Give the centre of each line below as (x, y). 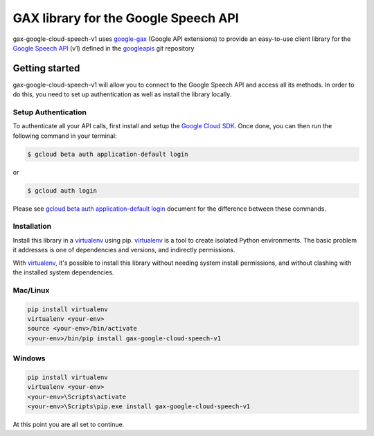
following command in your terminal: (65, 136)
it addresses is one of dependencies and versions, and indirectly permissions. (124, 250)
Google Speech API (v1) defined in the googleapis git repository (104, 48)
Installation (32, 227)
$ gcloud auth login (62, 190)
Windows (29, 358)
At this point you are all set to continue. (69, 425)
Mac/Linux (31, 290)
